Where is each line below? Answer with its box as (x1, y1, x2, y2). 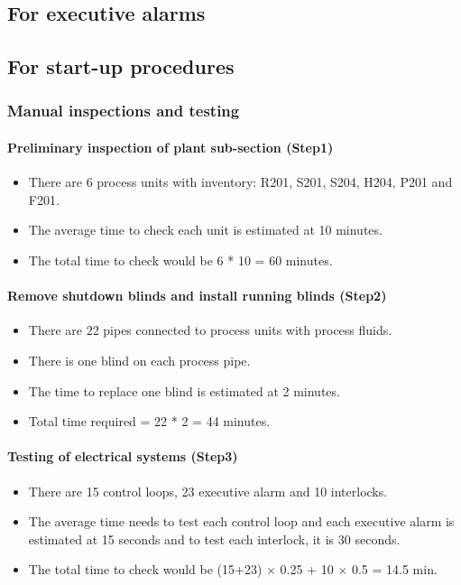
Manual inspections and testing (7, 99, 240, 122)
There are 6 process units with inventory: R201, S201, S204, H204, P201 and (28, 172, 453, 191)
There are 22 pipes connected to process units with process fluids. (28, 320, 392, 339)
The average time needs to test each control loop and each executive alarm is (28, 512, 455, 531)
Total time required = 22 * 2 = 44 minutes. (28, 412, 271, 431)
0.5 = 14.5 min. (351, 560, 438, 579)
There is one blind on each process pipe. (28, 350, 251, 369)
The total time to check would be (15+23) (28, 560, 263, 579)
